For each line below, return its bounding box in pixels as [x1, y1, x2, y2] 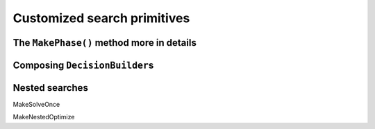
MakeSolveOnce [12, 101, 60, 109]
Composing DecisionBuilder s [12, 59, 154, 71]
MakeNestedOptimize [12, 113, 75, 121]
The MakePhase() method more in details [12, 37, 197, 49]
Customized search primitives [12, 10, 190, 26]
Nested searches [12, 82, 88, 94]
